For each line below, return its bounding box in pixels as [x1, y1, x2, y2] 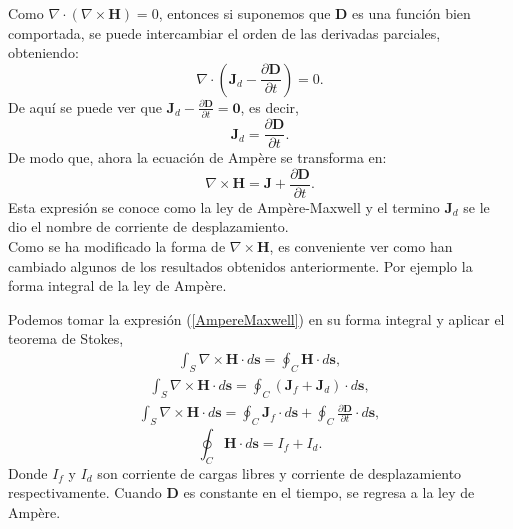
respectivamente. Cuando [8, 482, 162, 503]
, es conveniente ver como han [269, 236, 453, 256]
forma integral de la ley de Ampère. [8, 275, 227, 296]
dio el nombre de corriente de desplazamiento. [8, 216, 289, 237]
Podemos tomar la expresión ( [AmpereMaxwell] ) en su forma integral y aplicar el [8, 308, 505, 329]
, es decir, [240, 96, 299, 117]
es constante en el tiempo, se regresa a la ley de [183, 482, 475, 503]
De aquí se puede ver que [8, 96, 162, 117]
